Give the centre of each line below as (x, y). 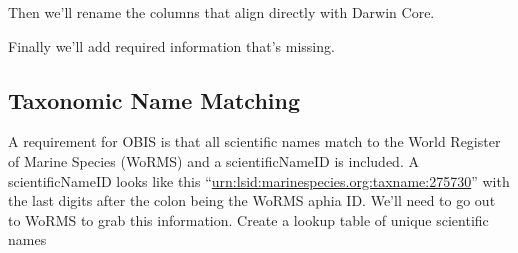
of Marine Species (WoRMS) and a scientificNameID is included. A (213, 160)
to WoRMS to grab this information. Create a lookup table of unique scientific (248, 219)
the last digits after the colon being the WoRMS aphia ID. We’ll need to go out (252, 200)
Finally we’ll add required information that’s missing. (171, 45)
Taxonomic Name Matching (154, 99)
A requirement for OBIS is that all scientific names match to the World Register (254, 141)
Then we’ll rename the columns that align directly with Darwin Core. (221, 12)
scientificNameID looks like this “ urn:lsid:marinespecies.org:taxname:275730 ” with (259, 180)
